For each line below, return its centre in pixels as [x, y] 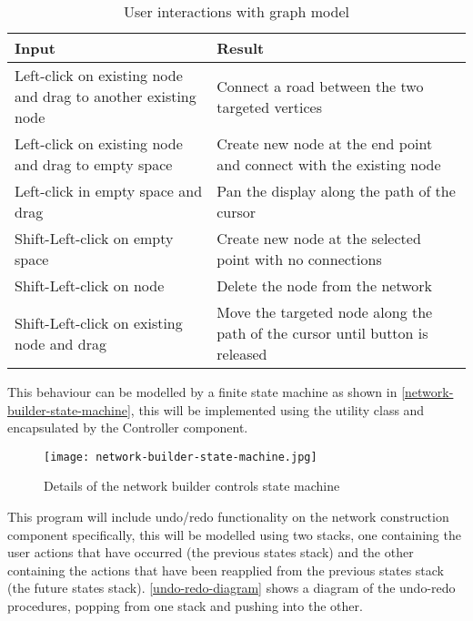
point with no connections [299, 259]
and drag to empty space [94, 164]
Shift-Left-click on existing [99, 322]
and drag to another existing [106, 96]
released [242, 354]
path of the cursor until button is [322, 333]
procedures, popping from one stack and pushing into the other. [185, 606]
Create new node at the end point [325, 143]
